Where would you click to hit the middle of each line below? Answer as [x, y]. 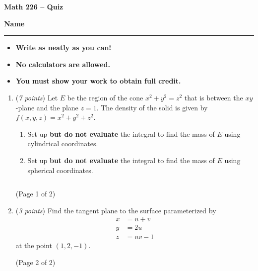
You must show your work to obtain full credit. [98, 81]
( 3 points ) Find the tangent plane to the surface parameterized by [116, 210]
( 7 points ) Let [37, 97]
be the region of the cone [105, 97]
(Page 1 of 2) [35, 194]
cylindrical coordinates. [63, 143]
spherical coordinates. [60, 170]
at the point [34, 245]
